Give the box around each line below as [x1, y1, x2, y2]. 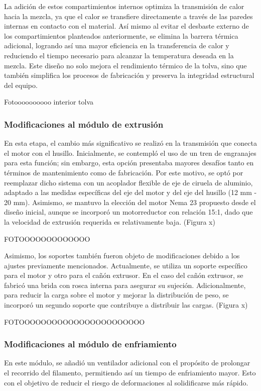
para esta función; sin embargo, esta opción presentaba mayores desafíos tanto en [4, 157, 254, 168]
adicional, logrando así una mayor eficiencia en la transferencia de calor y [4, 40, 229, 51]
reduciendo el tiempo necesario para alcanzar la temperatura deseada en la [4, 50, 234, 60]
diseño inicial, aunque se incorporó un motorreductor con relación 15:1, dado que [4, 207, 253, 217]
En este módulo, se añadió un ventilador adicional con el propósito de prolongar [4, 357, 250, 368]
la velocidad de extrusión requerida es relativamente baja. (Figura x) [4, 216, 215, 227]
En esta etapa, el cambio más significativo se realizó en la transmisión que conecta [4, 138, 257, 148]
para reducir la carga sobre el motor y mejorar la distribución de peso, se [4, 289, 229, 300]
